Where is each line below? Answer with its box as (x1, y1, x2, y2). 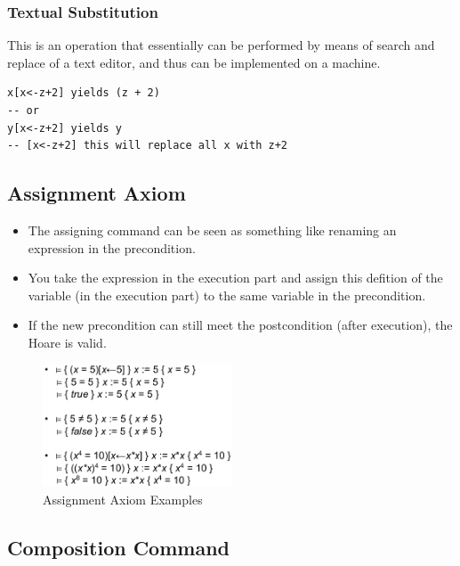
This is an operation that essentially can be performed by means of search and (7, 36, 435, 54)
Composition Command (7, 533, 230, 561)
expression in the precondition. (28, 238, 196, 257)
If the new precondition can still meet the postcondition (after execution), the (28, 316, 453, 334)
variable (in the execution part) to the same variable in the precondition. (28, 285, 426, 304)
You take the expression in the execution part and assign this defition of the (28, 268, 443, 287)
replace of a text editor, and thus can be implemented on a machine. (7, 53, 381, 71)
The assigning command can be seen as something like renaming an (28, 220, 397, 239)
